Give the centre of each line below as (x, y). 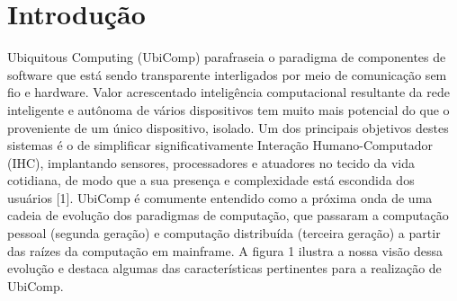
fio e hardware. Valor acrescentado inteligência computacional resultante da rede (228, 92)
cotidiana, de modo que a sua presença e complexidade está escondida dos (211, 180)
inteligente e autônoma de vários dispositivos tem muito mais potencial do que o (228, 109)
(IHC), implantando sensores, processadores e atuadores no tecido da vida (211, 162)
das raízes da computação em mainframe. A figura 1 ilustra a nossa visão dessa (225, 250)
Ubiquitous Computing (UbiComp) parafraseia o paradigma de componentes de (227, 57)
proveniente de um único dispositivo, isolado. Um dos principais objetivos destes (228, 127)
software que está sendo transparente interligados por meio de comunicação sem (227, 74)
